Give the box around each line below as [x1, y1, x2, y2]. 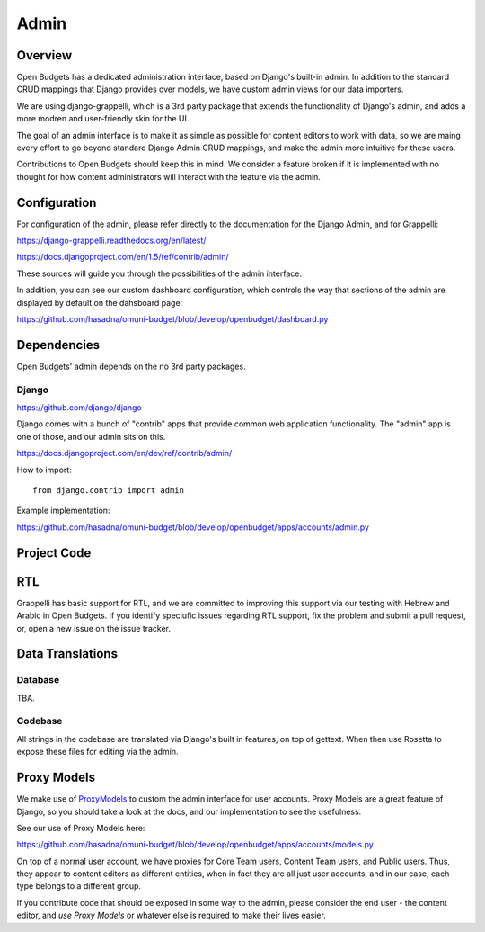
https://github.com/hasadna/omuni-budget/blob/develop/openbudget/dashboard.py [16, 314, 329, 325]
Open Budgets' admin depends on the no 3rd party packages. [16, 361, 246, 372]
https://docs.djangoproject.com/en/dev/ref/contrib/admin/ [16, 448, 233, 459]
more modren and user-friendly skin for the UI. [16, 113, 190, 124]
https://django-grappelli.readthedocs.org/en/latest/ [16, 235, 207, 246]
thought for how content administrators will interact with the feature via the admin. [16, 171, 321, 182]
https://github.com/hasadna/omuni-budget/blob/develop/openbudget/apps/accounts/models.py [16, 839, 375, 850]
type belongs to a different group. [16, 881, 142, 892]
